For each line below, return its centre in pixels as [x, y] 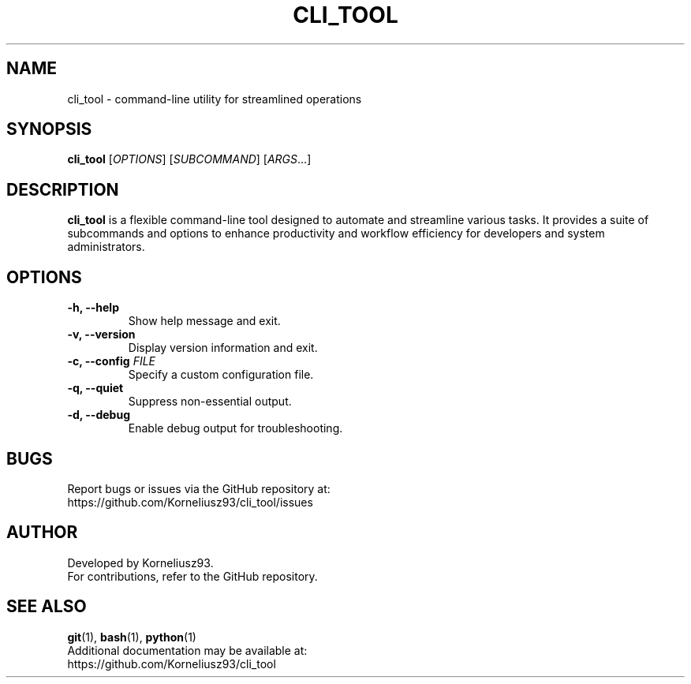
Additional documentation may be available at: [187, 650]
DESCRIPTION [63, 189]
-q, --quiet [95, 388]
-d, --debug [99, 415]
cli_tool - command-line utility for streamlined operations [215, 99]
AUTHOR [42, 533]
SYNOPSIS [49, 129]
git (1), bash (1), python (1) [132, 637]
